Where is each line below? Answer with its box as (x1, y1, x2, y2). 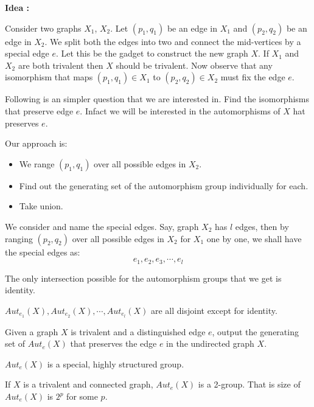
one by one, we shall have (206, 232, 302, 245)
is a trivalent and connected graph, (23, 378, 153, 391)
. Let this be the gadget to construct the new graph (55, 47, 248, 60)
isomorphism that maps (5, 71, 93, 83)
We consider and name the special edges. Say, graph (5, 220, 199, 232)
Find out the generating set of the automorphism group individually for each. (19, 179, 309, 192)
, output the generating (212, 325, 299, 338)
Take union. (19, 200, 63, 212)
